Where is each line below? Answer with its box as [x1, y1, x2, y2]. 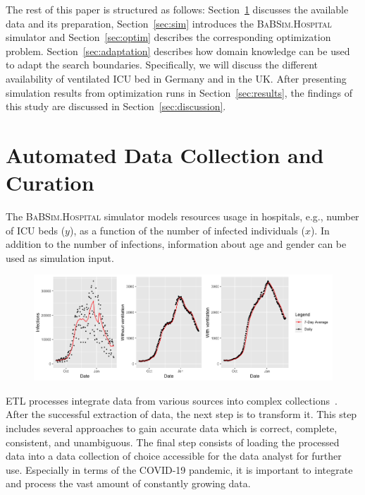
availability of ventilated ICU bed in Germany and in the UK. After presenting [6, 71, 347, 85]
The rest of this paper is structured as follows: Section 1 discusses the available [6, 2, 349, 16]
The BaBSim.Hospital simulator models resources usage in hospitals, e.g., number [6, 209, 359, 224]
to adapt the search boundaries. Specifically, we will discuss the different [6, 57, 318, 72]
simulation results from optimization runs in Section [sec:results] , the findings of [6, 85, 352, 100]
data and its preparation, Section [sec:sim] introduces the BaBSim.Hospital [6, 16, 332, 30]
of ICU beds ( [6, 222, 66, 237]
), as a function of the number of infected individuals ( [69, 222, 305, 237]
